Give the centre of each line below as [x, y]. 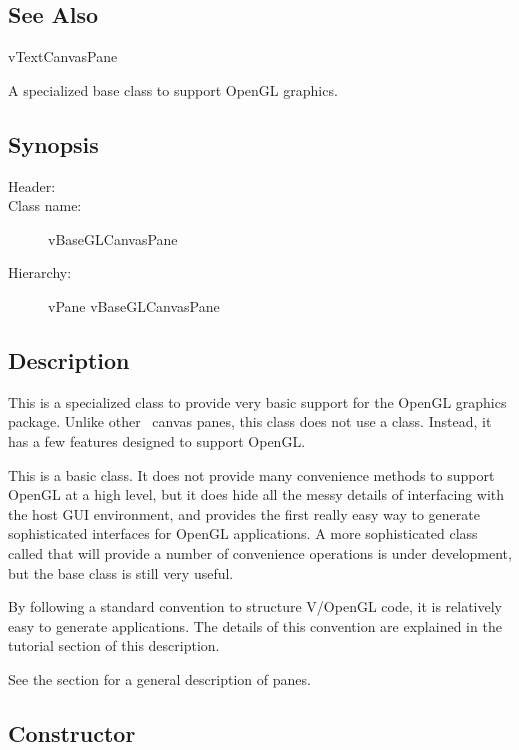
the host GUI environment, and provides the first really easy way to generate [244, 513]
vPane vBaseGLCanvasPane [134, 305]
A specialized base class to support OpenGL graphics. [173, 89]
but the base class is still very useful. [121, 572]
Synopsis [53, 143]
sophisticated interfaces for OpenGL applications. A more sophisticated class [243, 533]
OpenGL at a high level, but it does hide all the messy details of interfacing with [256, 494]
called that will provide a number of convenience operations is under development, [260, 552]
